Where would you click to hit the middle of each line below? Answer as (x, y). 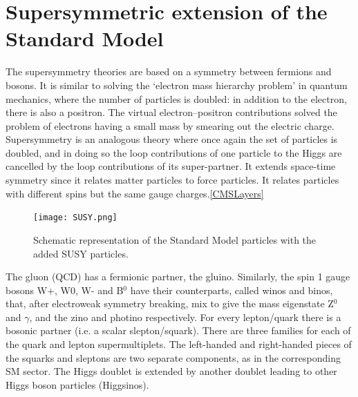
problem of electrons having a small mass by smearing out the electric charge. (170, 125)
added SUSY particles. (81, 253)
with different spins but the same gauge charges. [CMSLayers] (135, 193)
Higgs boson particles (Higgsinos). (77, 384)
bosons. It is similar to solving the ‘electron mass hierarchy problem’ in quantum (177, 85)
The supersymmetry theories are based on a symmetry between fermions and (169, 71)
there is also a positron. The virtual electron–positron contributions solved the (171, 112)
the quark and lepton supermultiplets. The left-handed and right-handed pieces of (179, 344)
